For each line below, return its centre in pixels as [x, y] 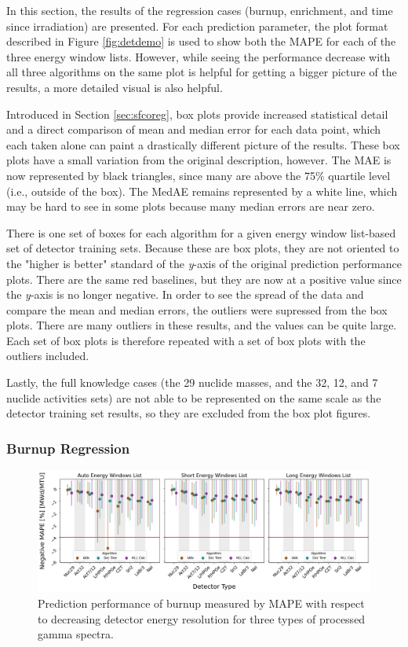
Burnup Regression [68, 448]
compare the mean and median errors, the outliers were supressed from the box [197, 309]
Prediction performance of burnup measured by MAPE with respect [201, 603]
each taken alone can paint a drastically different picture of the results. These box [203, 144]
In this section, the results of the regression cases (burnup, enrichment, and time [200, 10]
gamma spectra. [76, 634]
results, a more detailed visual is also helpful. [115, 87]
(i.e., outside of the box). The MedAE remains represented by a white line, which [202, 191]
